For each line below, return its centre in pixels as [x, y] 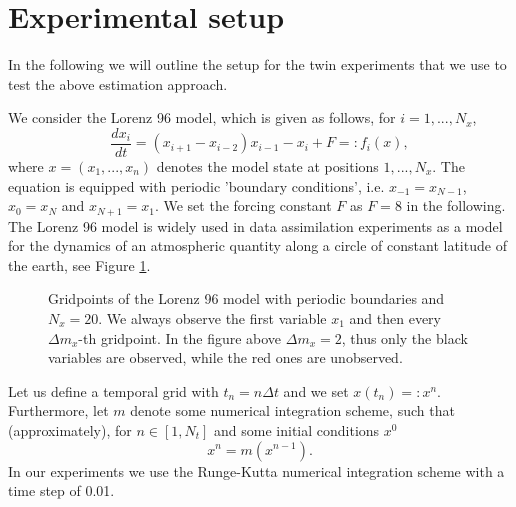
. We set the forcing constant [243, 205]
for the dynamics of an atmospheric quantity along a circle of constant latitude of [257, 245]
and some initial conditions [297, 429]
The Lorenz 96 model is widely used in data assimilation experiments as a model [255, 225]
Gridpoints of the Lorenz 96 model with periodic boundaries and [246, 298]
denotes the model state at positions [267, 165]
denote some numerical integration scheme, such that [292, 410]
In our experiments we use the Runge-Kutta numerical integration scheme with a [256, 470]
